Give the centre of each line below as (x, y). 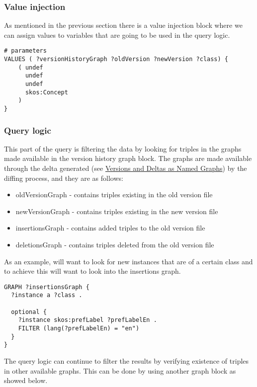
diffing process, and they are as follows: (64, 178)
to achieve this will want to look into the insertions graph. (92, 271)
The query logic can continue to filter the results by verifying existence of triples (127, 361)
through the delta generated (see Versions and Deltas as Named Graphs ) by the (126, 168)
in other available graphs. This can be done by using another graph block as (120, 370)
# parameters (25, 51)
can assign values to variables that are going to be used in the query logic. (117, 35)
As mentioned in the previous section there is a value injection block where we (123, 25)
